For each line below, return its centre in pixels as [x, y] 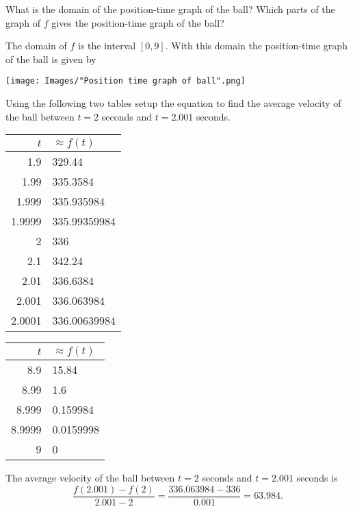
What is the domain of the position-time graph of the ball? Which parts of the [170, 9]
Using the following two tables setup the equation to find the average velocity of [173, 103]
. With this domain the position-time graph [256, 46]
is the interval [107, 46]
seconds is [317, 478]
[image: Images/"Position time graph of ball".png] [126, 81]
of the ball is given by [51, 59]
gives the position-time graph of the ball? [138, 22]
